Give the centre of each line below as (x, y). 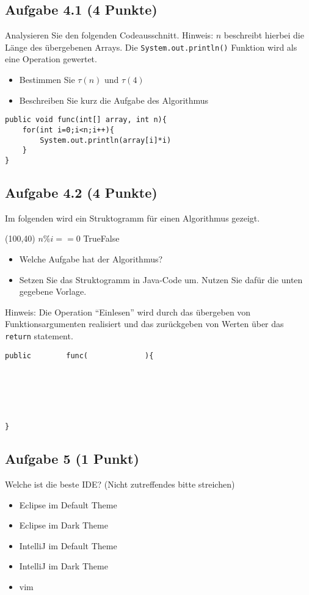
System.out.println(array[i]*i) (106, 140)
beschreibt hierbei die (264, 35)
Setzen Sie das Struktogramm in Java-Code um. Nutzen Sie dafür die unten (161, 279)
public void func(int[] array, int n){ (86, 120)
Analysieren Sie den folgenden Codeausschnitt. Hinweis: (109, 35)
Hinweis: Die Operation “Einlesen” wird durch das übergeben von (128, 312)
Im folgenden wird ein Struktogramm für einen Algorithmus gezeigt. (133, 218)
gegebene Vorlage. (53, 291)
